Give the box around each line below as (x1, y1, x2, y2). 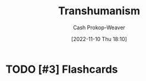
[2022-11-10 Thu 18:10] (71, 35, 127, 42)
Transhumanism (58, 4, 141, 18)
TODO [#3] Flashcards (5, 63, 118, 76)
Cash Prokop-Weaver (72, 24, 126, 31)
